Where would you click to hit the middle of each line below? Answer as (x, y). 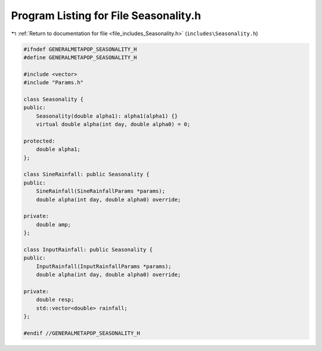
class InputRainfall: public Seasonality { (88, 250)
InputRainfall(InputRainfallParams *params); (104, 266)
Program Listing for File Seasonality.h (106, 16)
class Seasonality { (53, 99)
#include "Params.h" (53, 83)
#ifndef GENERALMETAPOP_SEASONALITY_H (80, 49)
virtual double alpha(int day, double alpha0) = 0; (113, 124)
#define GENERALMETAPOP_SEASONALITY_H (80, 57)
